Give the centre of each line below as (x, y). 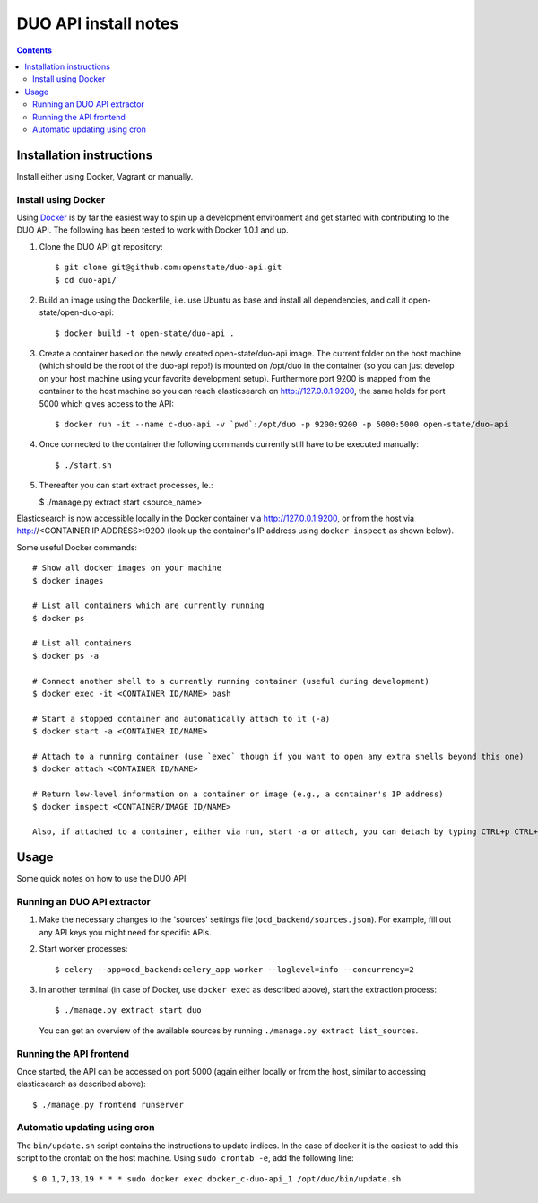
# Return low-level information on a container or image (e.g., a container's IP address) (238, 794)
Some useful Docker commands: (77, 547)
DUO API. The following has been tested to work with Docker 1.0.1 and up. (152, 230)
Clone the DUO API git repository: (101, 246)
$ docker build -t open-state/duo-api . (145, 333)
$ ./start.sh (83, 465)
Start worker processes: (83, 949)
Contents (35, 50)
